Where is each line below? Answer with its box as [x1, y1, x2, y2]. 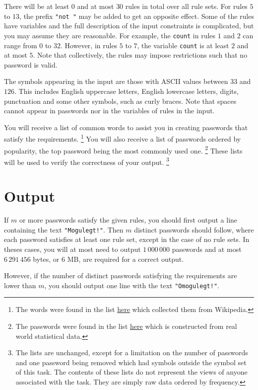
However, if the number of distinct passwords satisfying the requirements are [4, 270, 237, 281]
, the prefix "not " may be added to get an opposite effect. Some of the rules [19, 10, 254, 21]
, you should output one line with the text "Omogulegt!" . [44, 280, 219, 290]
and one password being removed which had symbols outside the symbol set [15, 357, 247, 367]
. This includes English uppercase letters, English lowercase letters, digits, [14, 85, 239, 96]
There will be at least [4, 1, 69, 11]
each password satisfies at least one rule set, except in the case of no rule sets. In [4, 234, 250, 244]
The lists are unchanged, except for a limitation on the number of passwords [15, 347, 248, 358]
